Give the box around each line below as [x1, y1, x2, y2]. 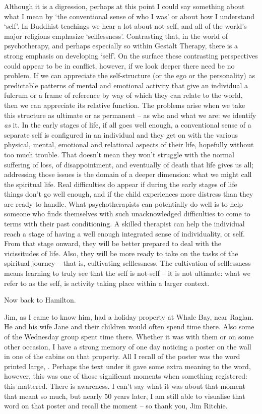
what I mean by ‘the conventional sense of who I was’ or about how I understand [4, 11, 254, 21]
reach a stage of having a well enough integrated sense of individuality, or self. [4, 228, 245, 239]
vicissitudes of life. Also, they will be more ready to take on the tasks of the [4, 248, 238, 258]
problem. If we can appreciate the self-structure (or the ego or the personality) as [4, 70, 255, 81]
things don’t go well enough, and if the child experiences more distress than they [4, 189, 253, 199]
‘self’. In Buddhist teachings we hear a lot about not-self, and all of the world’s [4, 21, 247, 31]
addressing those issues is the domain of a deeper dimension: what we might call [4, 169, 252, 180]
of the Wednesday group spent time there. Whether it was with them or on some [4, 331, 254, 341]
